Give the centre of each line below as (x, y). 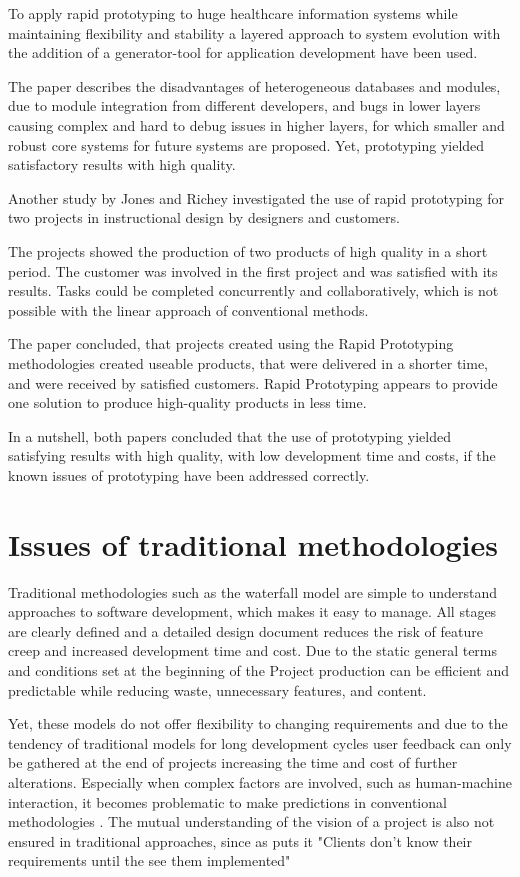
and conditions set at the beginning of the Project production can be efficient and (258, 669)
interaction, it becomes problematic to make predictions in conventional (227, 801)
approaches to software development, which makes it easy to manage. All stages (252, 611)
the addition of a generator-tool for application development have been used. (243, 52)
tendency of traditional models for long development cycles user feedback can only (260, 742)
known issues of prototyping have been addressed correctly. (189, 474)
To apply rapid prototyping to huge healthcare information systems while (233, 13)
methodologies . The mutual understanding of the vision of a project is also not (251, 821)
